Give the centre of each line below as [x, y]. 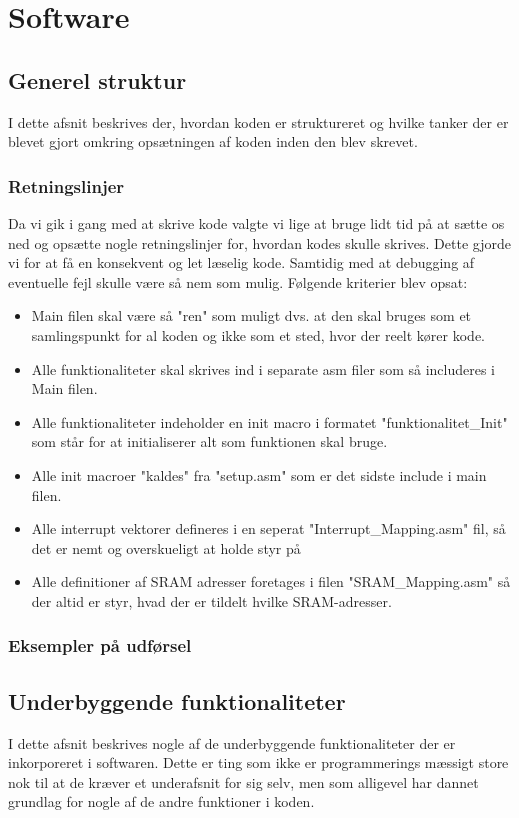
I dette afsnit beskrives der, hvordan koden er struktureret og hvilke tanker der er [258, 121]
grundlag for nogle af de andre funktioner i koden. [161, 801]
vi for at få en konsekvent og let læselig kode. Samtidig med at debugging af [241, 262]
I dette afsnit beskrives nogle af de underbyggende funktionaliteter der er [232, 742]
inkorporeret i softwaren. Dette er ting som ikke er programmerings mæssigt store [258, 762]
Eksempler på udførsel [100, 645]
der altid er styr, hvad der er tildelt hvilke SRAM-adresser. [211, 600]
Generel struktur [97, 79]
